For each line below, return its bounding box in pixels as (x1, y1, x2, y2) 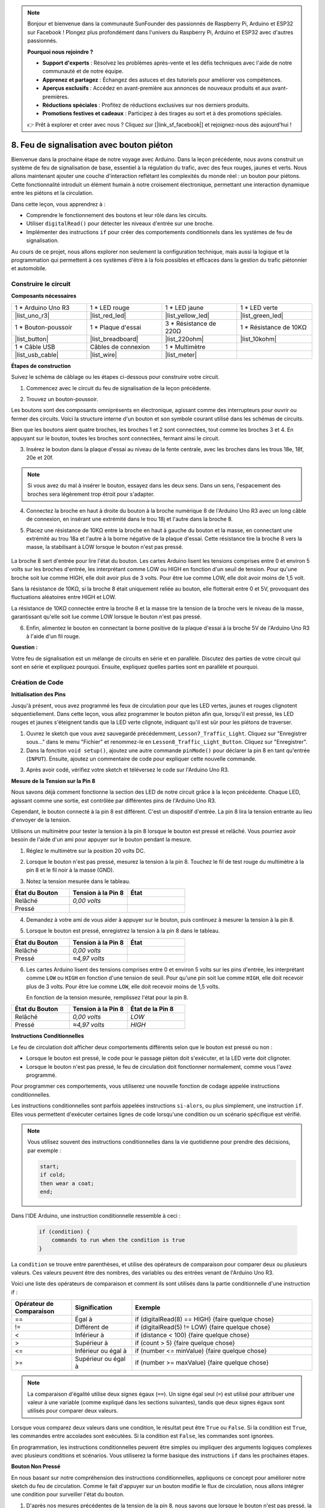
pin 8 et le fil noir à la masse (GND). (26, 866, 114, 874)
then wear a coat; (40, 1180, 94, 1186)
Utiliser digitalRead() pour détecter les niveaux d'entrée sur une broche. (26, 220, 214, 227)
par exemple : (27, 1147, 61, 1154)
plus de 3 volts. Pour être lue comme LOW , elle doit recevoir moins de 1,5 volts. (26, 983, 220, 990)
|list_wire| (90, 350, 117, 359)
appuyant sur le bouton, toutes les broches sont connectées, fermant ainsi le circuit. (11, 434, 220, 442)
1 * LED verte (240, 303, 278, 312)
